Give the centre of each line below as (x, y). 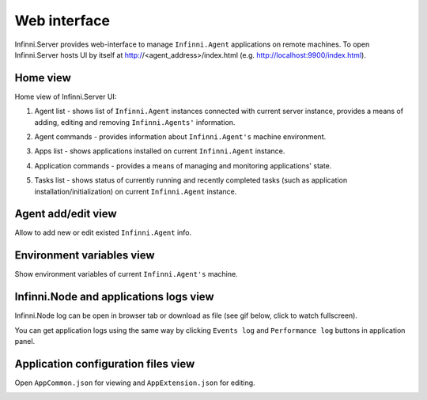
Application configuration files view (105, 364)
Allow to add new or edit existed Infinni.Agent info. (103, 232)
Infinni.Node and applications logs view (114, 297)
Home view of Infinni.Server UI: (66, 96)
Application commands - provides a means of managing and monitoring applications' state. (183, 165)
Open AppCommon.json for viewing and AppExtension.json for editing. (135, 383)
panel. (25, 342)
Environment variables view (85, 256)
